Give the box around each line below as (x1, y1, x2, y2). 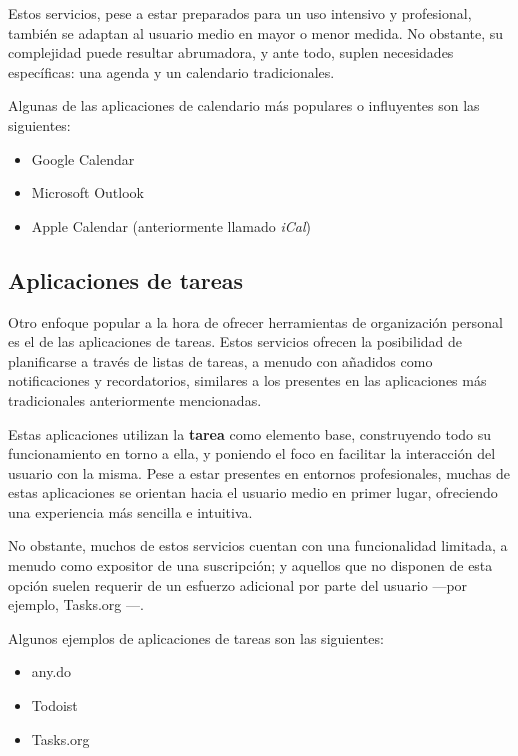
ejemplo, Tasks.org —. (8, 594, 144, 615)
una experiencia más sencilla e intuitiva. (8, 501, 253, 522)
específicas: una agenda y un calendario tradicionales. (8, 61, 335, 82)
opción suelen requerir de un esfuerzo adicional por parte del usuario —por (8, 574, 468, 595)
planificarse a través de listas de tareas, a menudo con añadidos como (8, 350, 433, 371)
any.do (31, 661, 72, 682)
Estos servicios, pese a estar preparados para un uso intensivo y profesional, (8, 3, 472, 23)
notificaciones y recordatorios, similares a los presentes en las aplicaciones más (8, 370, 487, 391)
